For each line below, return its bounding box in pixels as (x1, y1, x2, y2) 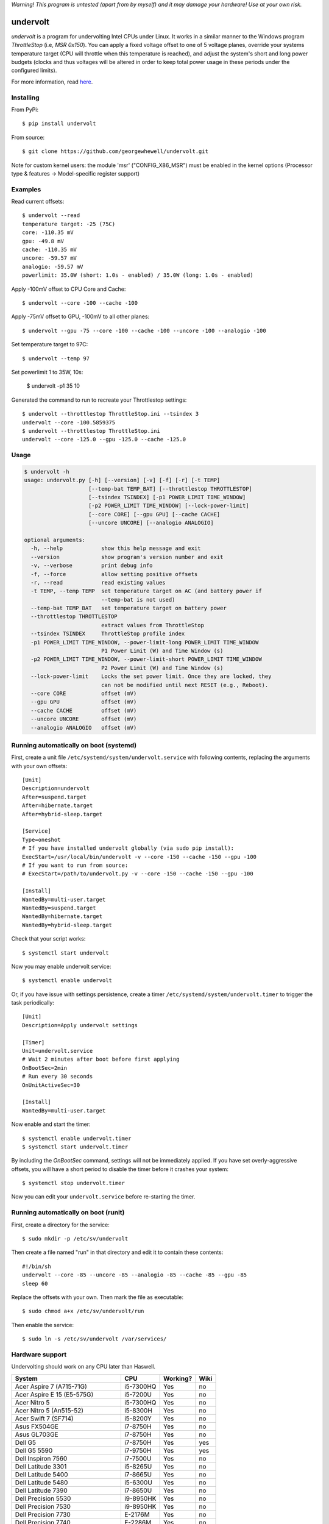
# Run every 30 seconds (22, 1073, 93, 1080)
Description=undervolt (22, 785, 90, 792)
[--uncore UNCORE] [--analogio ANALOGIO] (88, 519, 214, 527)
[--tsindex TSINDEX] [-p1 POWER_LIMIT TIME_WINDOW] (88, 494, 246, 501)
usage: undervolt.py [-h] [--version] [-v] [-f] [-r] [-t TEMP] (24, 477, 221, 484)
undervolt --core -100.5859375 (22, 419, 116, 426)
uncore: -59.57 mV (22, 255, 77, 262)
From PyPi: (11, 106, 39, 113)
